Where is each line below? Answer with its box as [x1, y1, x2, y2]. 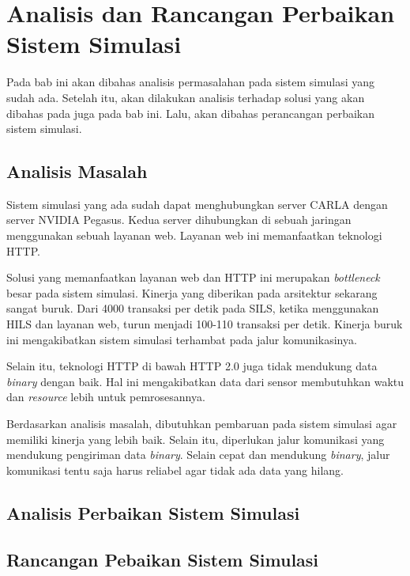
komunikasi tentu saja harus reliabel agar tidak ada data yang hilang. [6, 461, 344, 478]
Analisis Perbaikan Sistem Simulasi [6, 500, 300, 525]
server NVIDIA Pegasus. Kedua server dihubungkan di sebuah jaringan [6, 211, 352, 228]
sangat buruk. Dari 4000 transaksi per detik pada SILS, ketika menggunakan [6, 300, 379, 316]
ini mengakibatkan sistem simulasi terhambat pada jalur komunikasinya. [6, 331, 357, 347]
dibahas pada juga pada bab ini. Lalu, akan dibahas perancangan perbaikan [6, 104, 375, 121]
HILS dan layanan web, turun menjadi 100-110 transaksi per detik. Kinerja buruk [6, 316, 403, 332]
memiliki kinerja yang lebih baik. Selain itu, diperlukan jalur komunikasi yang [6, 430, 385, 447]
